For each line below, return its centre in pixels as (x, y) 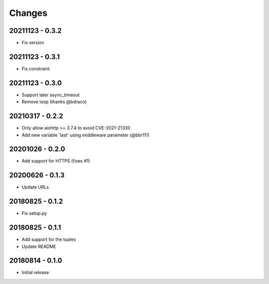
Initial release (35, 273)
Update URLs (35, 187)
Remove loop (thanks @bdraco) (54, 102)
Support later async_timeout (51, 95)
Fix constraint (36, 69)
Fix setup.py (34, 213)
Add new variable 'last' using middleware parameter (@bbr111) (85, 135)
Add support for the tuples (49, 240)
